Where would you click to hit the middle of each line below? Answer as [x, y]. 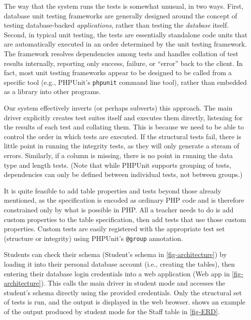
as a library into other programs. [52, 91]
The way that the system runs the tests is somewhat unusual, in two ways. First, [124, 6]
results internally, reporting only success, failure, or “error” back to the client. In [123, 63]
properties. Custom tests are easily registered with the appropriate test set [114, 229]
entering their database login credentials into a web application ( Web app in [117, 273]
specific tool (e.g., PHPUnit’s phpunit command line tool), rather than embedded [125, 82]
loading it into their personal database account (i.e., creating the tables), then [119, 264]
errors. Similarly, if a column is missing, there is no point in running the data [118, 155]
